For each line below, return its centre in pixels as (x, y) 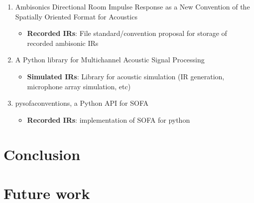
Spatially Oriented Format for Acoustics (76, 16)
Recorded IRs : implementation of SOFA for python (109, 119)
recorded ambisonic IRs (63, 43)
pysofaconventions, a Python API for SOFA (82, 103)
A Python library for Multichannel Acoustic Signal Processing (110, 60)
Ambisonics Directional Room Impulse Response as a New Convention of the (132, 6)
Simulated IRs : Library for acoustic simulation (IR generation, (126, 76)
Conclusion (42, 154)
